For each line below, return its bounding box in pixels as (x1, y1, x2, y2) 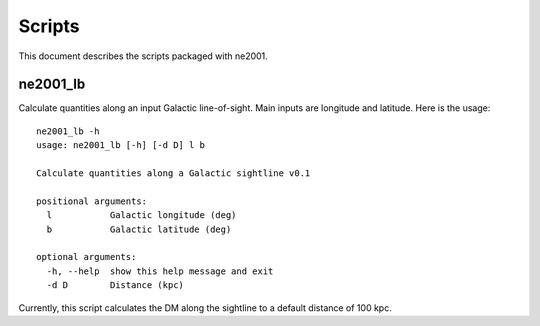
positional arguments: (36, 195, 148, 207)
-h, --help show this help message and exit (46, 265, 274, 277)
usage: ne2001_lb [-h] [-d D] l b (36, 140, 205, 151)
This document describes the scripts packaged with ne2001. (18, 50, 269, 62)
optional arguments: (36, 251, 137, 263)
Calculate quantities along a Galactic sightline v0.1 (36, 168, 311, 179)
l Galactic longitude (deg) (46, 210, 237, 221)
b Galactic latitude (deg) (46, 223, 232, 235)
